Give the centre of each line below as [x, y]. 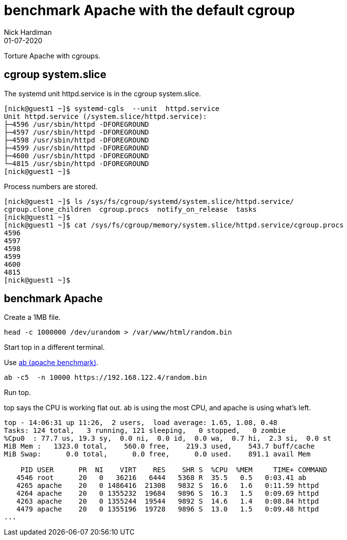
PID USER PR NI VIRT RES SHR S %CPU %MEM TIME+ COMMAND [174, 470]
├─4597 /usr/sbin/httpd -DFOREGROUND [77, 132]
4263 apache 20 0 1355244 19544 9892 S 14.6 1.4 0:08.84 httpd [168, 501]
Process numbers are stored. [51, 186]
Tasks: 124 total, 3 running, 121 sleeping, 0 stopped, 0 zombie [145, 431]
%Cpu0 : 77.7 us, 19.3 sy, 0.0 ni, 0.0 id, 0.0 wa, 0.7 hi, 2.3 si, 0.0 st [168, 439]
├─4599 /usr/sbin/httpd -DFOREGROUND [77, 148]
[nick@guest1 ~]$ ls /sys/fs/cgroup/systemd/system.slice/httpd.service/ [149, 201]
